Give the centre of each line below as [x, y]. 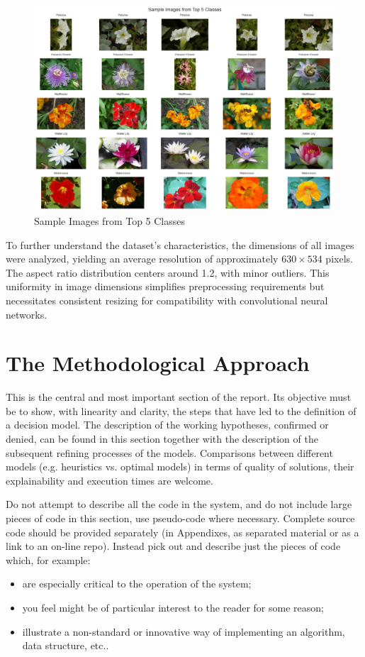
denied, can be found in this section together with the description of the [162, 439]
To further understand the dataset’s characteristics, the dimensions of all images [180, 244]
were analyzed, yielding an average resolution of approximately [142, 259]
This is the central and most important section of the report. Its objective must [179, 397]
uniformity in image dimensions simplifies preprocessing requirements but [165, 286]
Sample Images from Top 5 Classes [110, 221]
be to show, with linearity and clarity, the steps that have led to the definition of [181, 410]
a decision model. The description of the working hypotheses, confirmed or [167, 425]
